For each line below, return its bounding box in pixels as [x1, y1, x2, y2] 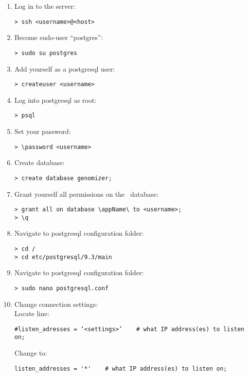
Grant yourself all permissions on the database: [14, 188, 159, 199]
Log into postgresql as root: [14, 94, 97, 105]
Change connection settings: [14, 299, 98, 309]
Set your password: [14, 126, 71, 136]
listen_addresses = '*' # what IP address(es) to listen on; [14, 365, 227, 372]
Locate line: [14, 308, 50, 319]
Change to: [14, 348, 47, 358]
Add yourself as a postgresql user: [14, 63, 115, 74]
